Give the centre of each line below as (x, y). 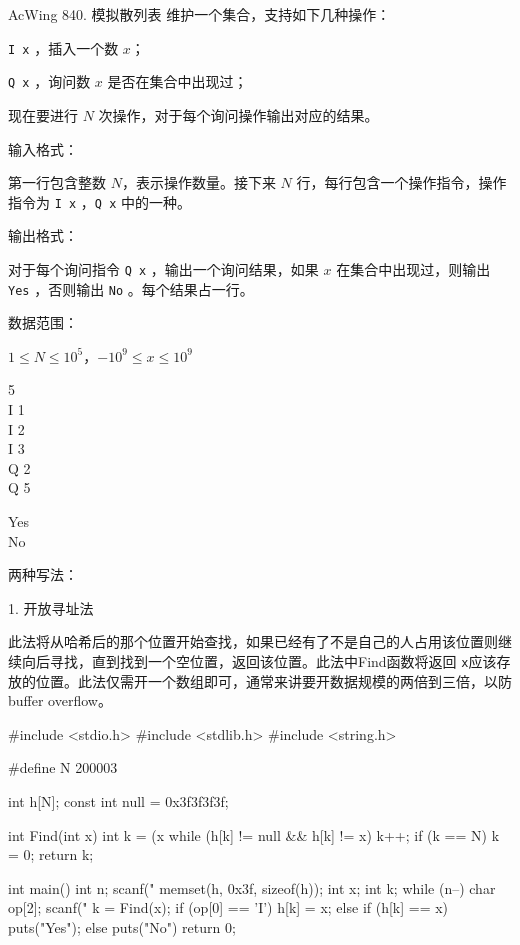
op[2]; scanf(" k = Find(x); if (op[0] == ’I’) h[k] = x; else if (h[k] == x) (228, 907)
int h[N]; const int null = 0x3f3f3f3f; (118, 801)
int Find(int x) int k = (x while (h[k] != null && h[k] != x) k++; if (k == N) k (254, 834)
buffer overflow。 (60, 700)
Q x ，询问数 (49, 81)
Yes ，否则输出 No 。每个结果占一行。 (131, 288)
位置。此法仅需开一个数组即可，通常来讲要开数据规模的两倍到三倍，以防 (273, 680)
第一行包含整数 (57, 182)
